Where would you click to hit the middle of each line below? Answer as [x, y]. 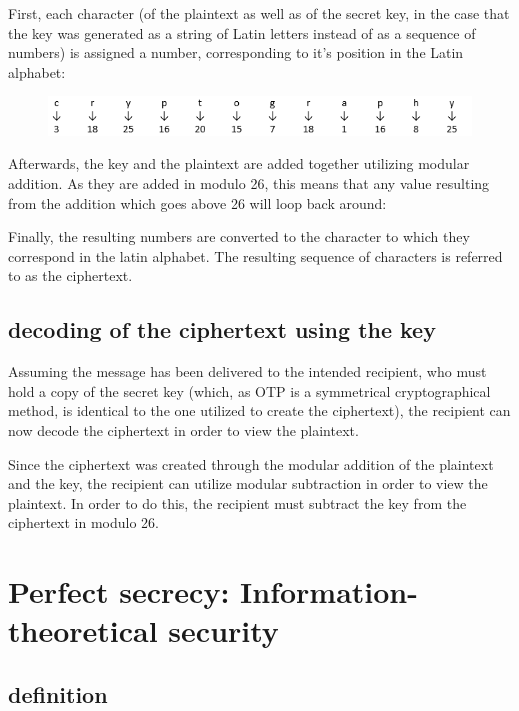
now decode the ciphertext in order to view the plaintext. [183, 429]
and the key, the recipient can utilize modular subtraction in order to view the [248, 483]
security [223, 630]
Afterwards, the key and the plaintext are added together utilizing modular [239, 163]
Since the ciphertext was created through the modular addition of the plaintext [251, 463]
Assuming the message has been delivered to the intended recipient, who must [247, 371]
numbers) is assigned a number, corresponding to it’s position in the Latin [236, 52]
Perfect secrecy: [119, 591]
